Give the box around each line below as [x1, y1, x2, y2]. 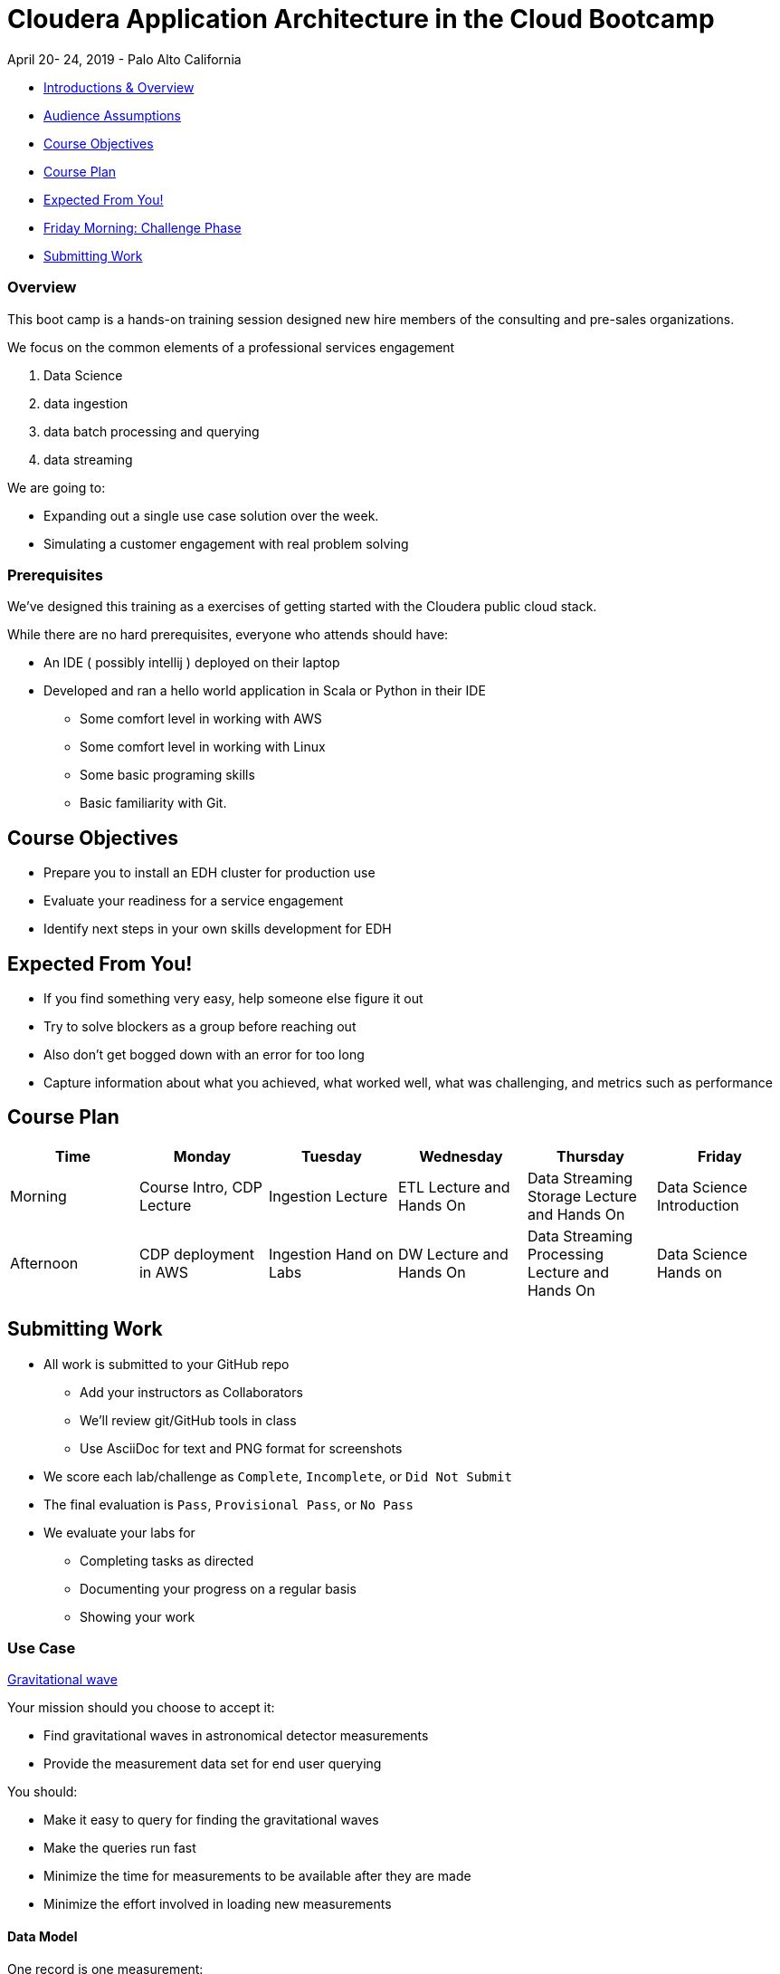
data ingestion [43, 395, 128, 411]
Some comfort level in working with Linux [80, 739, 326, 755]
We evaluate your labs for [43, 1524, 195, 1540]
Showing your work [80, 1608, 195, 1624]
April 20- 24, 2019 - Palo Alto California [7, 51, 242, 67]
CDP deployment [138, 1244, 255, 1263]
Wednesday [419, 1146, 503, 1165]
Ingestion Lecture [268, 1186, 388, 1205]
